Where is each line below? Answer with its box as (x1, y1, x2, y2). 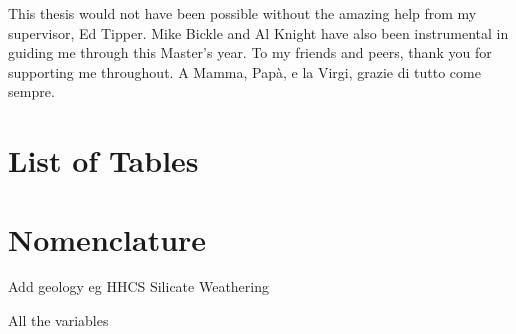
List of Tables (8, 140, 199, 181)
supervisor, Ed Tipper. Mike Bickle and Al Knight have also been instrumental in (8, 22, 509, 43)
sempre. (8, 81, 55, 102)
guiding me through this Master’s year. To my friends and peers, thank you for (8, 42, 492, 63)
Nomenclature (8, 218, 207, 259)
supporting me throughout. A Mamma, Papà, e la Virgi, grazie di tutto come (8, 61, 481, 82)
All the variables (8, 310, 109, 331)
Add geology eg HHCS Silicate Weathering (8, 276, 269, 297)
